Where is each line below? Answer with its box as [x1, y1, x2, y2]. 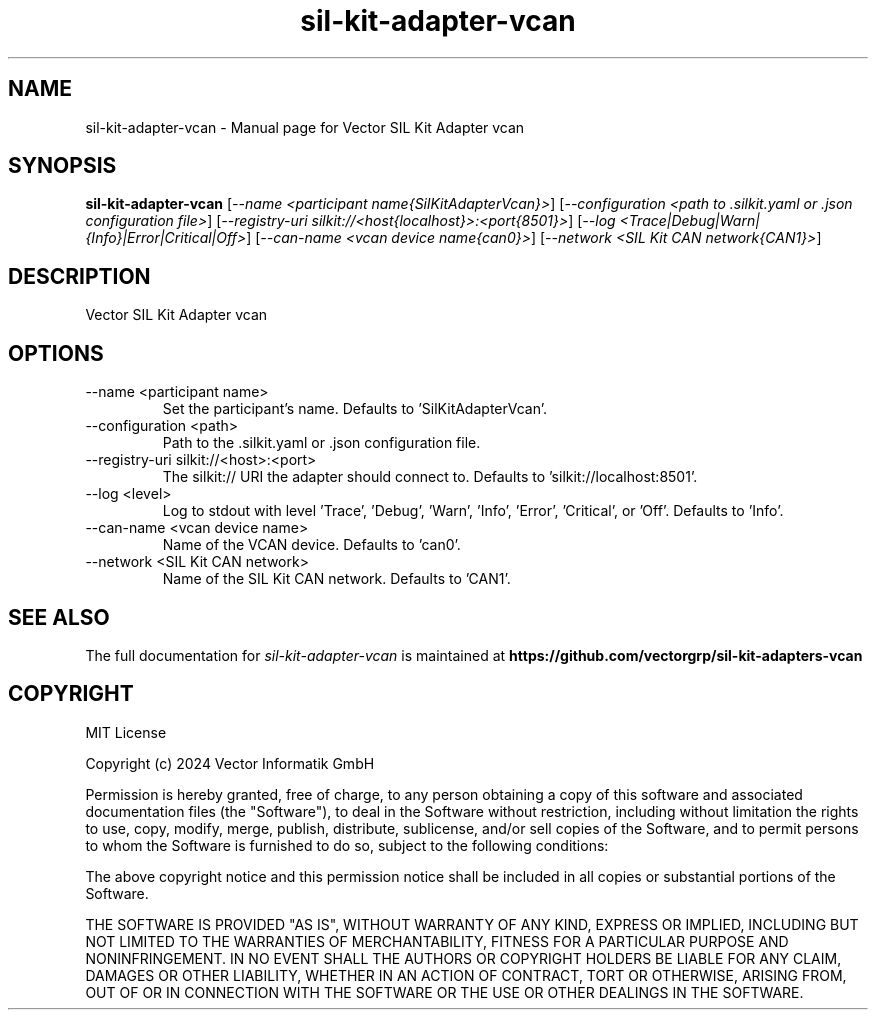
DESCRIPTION [8, 263, 151, 289]
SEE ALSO [8, 604, 110, 630]
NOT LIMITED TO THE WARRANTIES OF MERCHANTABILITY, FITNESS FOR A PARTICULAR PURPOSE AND [85, 932, 789, 950]
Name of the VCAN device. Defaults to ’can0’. [162, 536, 461, 554]
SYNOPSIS [8, 153, 117, 179]
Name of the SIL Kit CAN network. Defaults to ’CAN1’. [162, 570, 511, 588]
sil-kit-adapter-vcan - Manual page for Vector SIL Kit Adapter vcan [85, 118, 525, 136]
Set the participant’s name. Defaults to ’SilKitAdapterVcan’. [162, 400, 547, 418]
